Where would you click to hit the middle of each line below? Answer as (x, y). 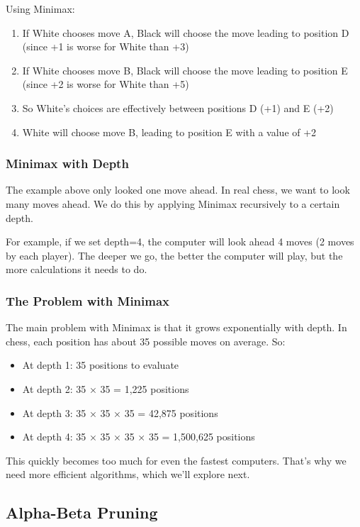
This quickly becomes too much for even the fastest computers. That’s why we (176, 460)
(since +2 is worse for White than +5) (106, 84)
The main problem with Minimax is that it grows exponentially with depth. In (176, 327)
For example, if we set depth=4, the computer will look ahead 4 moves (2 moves (180, 242)
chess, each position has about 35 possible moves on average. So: (146, 341)
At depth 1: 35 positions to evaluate (101, 365)
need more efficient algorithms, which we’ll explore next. (128, 474)
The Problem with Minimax (88, 300)
